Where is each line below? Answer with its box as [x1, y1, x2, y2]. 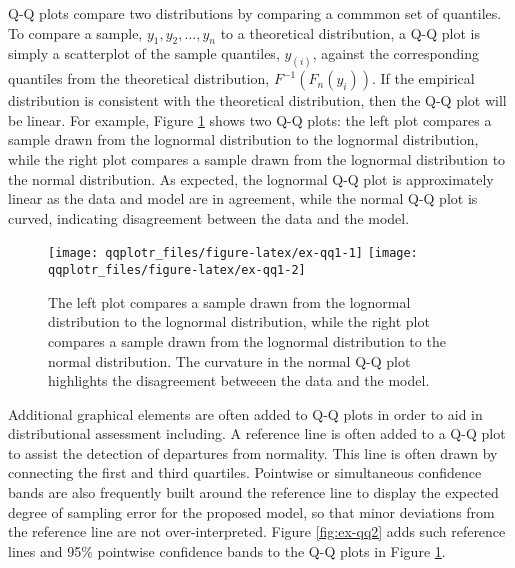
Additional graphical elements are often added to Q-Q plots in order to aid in [8, 403, 483, 424]
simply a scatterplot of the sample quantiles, [8, 43, 280, 64]
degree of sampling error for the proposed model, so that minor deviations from [8, 501, 495, 522]
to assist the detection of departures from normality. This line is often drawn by [8, 442, 498, 463]
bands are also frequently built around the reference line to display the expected [8, 482, 499, 503]
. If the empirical [371, 68, 475, 89]
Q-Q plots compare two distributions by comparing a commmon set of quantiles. [8, 3, 502, 23]
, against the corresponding [312, 43, 479, 64]
